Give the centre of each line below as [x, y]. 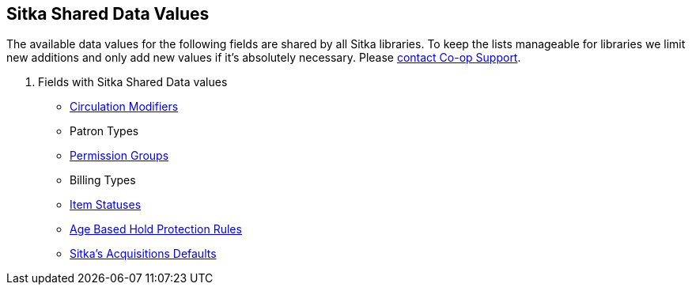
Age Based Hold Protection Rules [156, 229]
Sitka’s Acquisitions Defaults [143, 254]
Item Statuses [106, 205]
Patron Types [104, 131]
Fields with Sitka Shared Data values [133, 82]
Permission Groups [119, 156]
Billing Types [103, 180]
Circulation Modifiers [124, 107]
